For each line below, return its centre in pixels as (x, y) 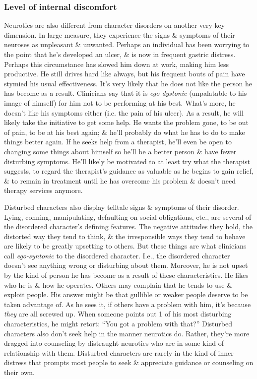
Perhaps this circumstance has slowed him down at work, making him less (117, 64)
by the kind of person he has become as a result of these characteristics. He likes (126, 275)
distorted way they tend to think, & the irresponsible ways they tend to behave (125, 236)
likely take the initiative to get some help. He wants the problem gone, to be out (126, 122)
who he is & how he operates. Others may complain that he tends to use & (118, 284)
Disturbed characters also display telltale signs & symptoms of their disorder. (122, 207)
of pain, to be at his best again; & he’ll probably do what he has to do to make (125, 132)
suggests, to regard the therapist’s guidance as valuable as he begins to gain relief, (129, 171)
